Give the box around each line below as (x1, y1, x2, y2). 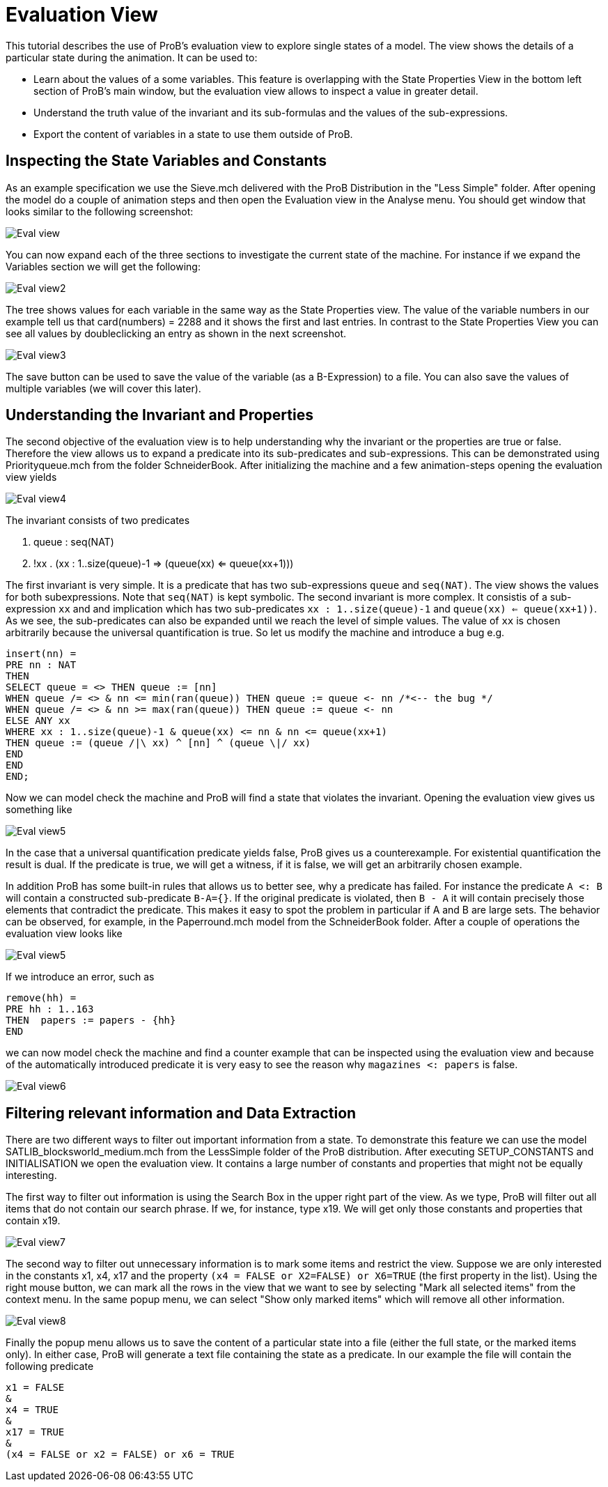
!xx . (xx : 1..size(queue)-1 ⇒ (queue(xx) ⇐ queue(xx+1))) (33, 557, 294, 570)
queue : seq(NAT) (33, 536, 114, 548)
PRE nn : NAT (6, 659, 77, 671)
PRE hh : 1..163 (6, 1003, 94, 1015)
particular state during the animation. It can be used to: (6, 51, 258, 63)
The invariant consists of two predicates (6, 514, 190, 527)
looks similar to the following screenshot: (6, 205, 194, 217)
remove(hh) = (6, 992, 77, 1004)
